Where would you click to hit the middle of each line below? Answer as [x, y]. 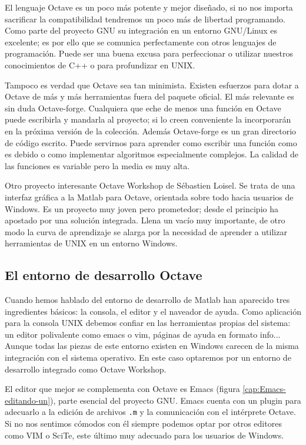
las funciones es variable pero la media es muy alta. [97, 165]
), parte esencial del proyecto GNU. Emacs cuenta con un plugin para [176, 400]
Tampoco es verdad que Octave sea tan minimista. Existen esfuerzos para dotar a [152, 85]
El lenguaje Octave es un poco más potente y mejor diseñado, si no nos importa [149, 7]
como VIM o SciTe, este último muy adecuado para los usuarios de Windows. [144, 435]
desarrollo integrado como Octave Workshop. [86, 369]
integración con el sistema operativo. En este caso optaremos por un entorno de [148, 357]
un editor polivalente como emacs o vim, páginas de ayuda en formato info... [143, 334]
